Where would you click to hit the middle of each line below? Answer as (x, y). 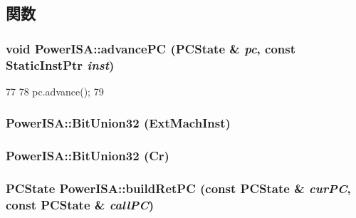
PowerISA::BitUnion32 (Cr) (88, 156)
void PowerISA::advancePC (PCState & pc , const (151, 48)
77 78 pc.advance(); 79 (55, 91)
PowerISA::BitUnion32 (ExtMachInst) (118, 123)
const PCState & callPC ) (80, 205)
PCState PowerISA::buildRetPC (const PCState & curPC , (178, 188)
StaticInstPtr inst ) (60, 64)
